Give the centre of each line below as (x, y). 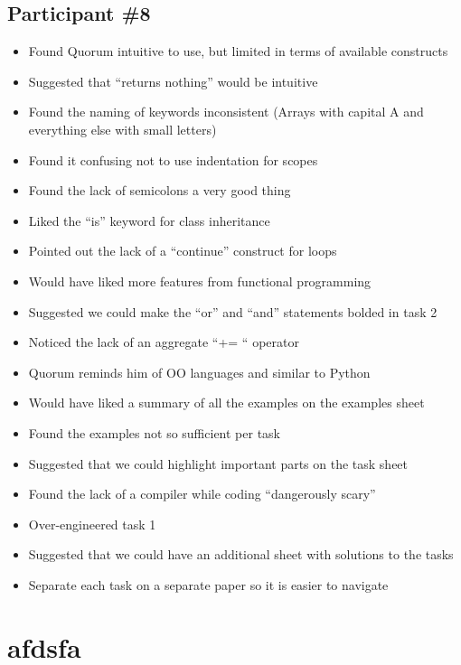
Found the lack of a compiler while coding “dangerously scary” (202, 494)
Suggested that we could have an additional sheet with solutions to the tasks (241, 554)
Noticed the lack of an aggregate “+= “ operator (164, 342)
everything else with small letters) (122, 129)
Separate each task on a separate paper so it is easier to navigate (208, 584)
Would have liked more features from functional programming (200, 281)
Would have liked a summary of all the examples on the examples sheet (226, 403)
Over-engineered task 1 (92, 524)
